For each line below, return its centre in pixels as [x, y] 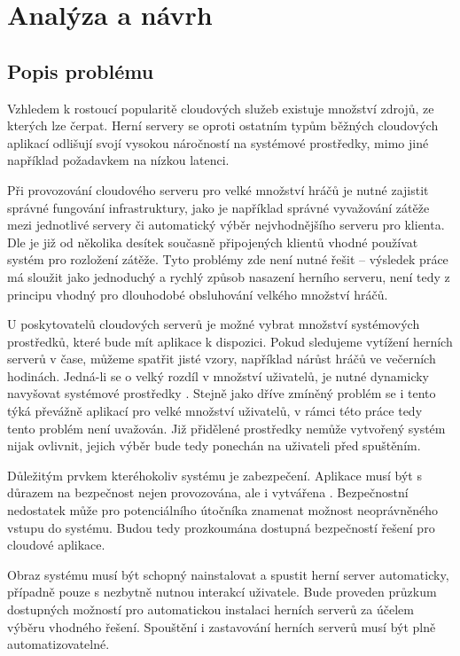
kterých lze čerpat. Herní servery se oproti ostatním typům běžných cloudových [223, 125]
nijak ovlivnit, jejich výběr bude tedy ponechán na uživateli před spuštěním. [214, 445]
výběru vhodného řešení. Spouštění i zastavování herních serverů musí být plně [222, 626]
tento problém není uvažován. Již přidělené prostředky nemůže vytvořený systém [226, 428]
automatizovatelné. [58, 644]
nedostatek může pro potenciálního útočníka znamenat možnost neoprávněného [222, 510]
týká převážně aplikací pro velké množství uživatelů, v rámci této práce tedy [215, 411]
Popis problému [81, 70]
